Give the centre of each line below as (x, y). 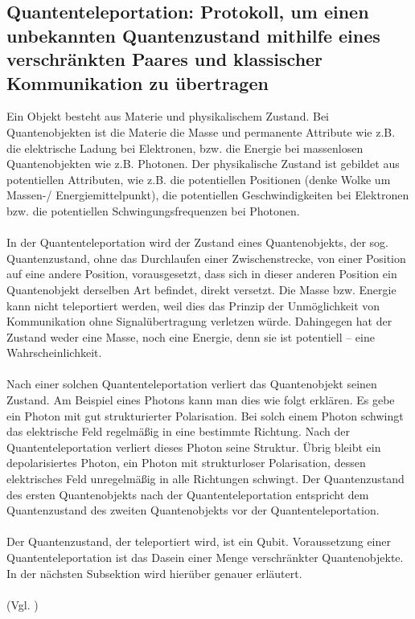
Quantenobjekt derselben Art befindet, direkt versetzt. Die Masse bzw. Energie (201, 289)
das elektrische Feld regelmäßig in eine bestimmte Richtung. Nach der (178, 431)
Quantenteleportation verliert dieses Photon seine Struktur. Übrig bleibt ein (194, 447)
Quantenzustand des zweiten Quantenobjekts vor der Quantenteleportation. (193, 510)
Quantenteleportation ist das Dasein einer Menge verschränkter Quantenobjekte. (205, 557)
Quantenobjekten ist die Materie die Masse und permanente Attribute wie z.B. (201, 131)
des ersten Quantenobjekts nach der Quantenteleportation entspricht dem (188, 494)
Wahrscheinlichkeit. (54, 353)
